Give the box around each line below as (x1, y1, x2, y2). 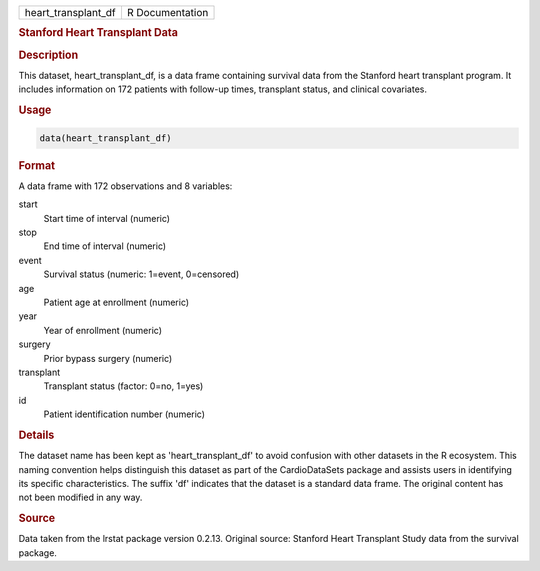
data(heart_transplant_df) (39, 132, 172, 144)
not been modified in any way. (18, 491, 143, 504)
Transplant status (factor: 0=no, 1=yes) (43, 380, 204, 392)
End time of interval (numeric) (43, 240, 167, 252)
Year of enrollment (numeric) (43, 324, 162, 336)
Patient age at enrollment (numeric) (43, 296, 190, 308)
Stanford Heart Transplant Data (18, 26, 179, 40)
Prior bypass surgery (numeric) (43, 352, 173, 364)
